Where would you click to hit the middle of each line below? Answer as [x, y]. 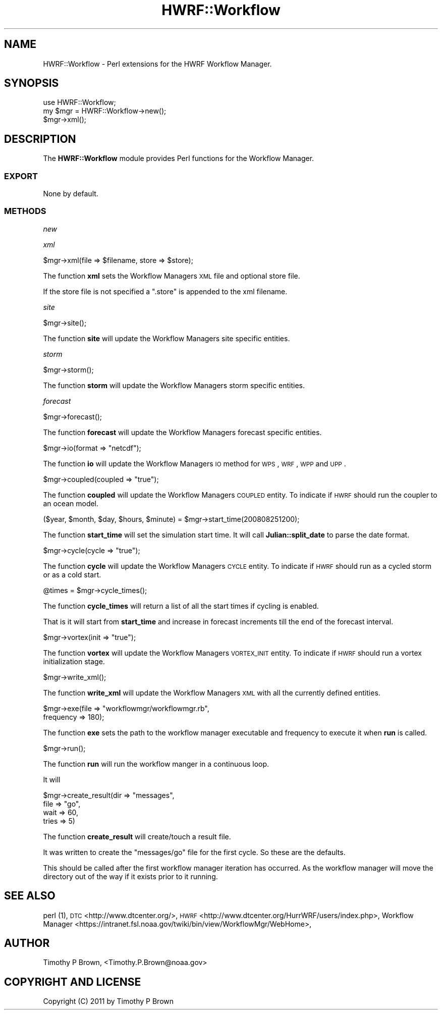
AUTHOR [27, 943]
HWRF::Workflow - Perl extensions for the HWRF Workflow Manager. [157, 64]
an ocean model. [71, 503]
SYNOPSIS [32, 83]
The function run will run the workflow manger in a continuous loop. [156, 764]
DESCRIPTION [40, 139]
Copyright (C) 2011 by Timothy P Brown [108, 1001]
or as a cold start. [72, 574]
